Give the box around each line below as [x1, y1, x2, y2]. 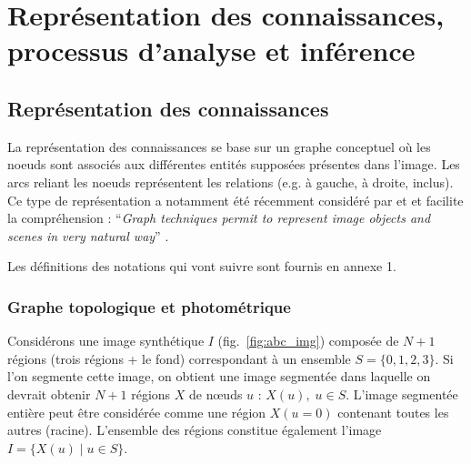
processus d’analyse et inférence [7, 32, 416, 69]
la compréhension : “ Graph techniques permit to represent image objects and [7, 208, 431, 227]
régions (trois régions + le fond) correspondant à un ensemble [7, 348, 351, 368]
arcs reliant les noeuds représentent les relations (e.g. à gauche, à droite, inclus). [7, 172, 454, 191]
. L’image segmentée [346, 384, 458, 403]
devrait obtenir [7, 384, 91, 403]
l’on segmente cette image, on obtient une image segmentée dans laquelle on [7, 367, 431, 386]
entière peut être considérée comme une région [7, 402, 266, 421]
